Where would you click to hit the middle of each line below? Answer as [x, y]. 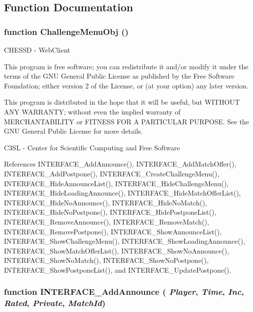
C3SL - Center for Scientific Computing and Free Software [92, 147]
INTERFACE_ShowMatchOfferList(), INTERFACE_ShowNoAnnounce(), [117, 250]
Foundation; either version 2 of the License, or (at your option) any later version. [126, 85]
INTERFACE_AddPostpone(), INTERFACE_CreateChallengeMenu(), [112, 173]
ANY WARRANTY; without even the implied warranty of [92, 111]
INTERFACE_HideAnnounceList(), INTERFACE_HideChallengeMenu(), [116, 183]
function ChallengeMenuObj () [66, 31]
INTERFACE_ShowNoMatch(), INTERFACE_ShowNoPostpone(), [106, 260]
